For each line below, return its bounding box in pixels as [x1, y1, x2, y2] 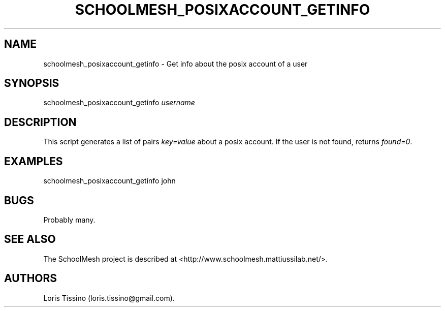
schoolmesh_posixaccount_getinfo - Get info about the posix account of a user [43, 59, 308, 68]
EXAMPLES [4, 154, 63, 168]
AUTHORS [4, 272, 57, 285]
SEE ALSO [4, 233, 56, 246]
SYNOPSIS [4, 77, 59, 90]
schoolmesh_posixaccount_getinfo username [43, 98, 195, 107]
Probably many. [43, 215, 96, 224]
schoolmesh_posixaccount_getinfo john [43, 176, 176, 185]
